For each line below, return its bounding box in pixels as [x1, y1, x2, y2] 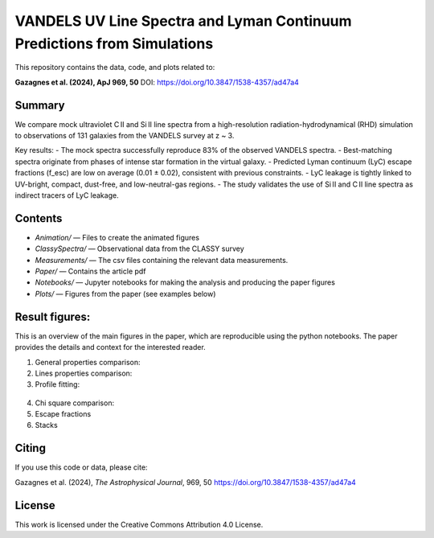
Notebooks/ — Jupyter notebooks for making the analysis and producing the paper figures [35, 277, 335, 287]
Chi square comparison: [35, 398, 115, 408]
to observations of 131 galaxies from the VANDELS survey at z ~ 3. [14, 131, 235, 141]
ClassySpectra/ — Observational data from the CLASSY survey [35, 244, 244, 253]
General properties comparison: [35, 357, 141, 367]
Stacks [35, 421, 58, 430]
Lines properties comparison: [35, 368, 133, 378]
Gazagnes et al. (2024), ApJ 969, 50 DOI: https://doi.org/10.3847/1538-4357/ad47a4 [14, 77, 299, 87]
